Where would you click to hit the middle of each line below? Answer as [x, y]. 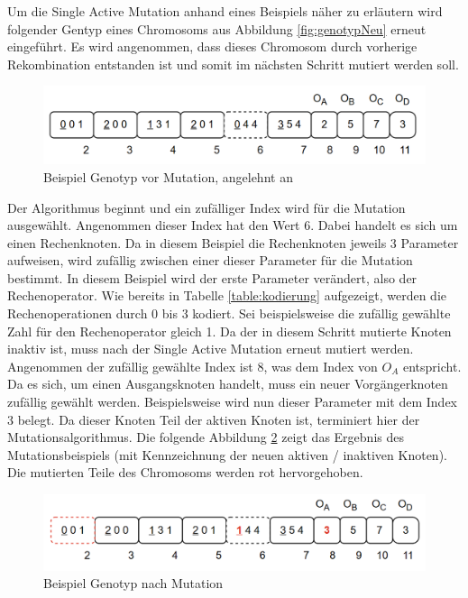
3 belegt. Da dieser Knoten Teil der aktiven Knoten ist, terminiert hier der [214, 419]
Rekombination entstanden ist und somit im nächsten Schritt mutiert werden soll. [233, 64]
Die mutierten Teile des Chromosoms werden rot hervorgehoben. [185, 472]
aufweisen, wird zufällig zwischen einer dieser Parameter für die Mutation [210, 260]
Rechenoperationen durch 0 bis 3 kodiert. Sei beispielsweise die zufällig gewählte [229, 313]
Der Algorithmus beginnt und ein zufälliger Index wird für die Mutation [206, 207]
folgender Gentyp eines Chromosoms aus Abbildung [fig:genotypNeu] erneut [217, 28]
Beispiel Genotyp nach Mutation [133, 583]
